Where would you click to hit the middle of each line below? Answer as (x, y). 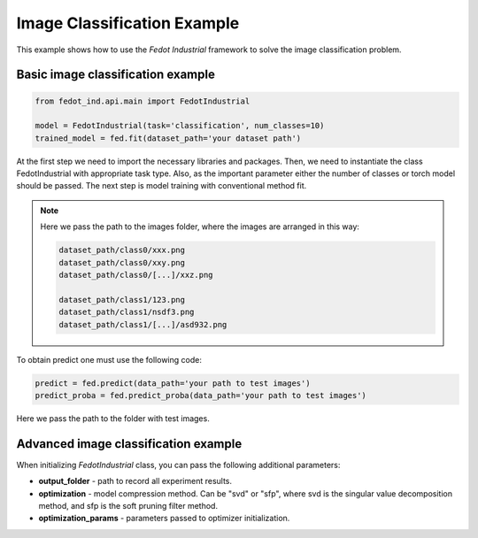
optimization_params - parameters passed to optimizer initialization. (164, 519)
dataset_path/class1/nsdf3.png (127, 312)
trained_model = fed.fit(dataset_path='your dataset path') (168, 138)
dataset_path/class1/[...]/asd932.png (143, 324)
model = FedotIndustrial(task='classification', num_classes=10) (180, 126)
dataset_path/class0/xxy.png (122, 262)
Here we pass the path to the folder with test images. (113, 418)
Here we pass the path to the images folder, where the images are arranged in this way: (200, 227)
